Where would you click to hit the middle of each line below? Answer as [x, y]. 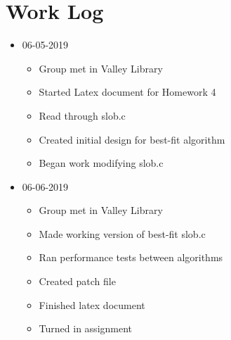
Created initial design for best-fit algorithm [132, 139]
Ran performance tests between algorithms [131, 257]
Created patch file [77, 281]
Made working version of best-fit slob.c [122, 233]
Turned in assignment [86, 328]
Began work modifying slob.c [101, 163]
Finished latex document [92, 304]
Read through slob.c [82, 115]
